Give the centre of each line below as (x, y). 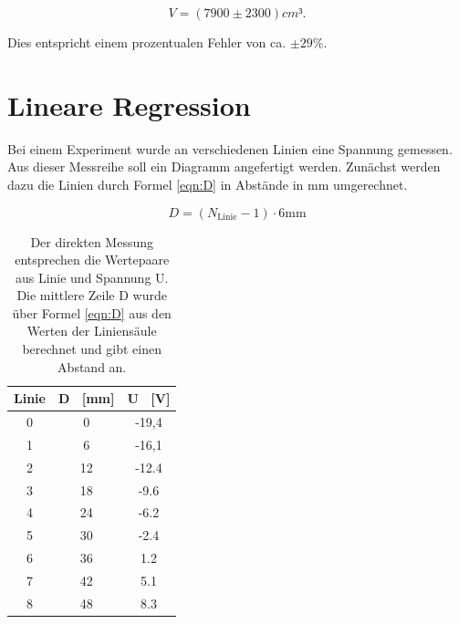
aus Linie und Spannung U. (92, 277)
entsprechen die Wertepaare (92, 260)
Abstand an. (92, 366)
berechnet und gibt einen (92, 349)
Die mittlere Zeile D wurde (92, 295)
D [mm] (86, 398)
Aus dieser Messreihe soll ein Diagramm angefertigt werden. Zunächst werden (224, 166)
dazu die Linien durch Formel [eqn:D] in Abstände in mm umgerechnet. (208, 184)
